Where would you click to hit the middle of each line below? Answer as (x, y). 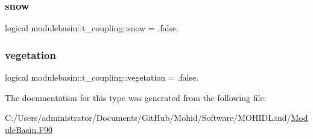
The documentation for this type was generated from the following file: (136, 97)
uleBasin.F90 (29, 129)
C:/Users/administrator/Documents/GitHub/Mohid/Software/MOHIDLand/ (148, 118)
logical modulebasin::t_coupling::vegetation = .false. (102, 77)
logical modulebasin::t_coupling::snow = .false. (92, 28)
